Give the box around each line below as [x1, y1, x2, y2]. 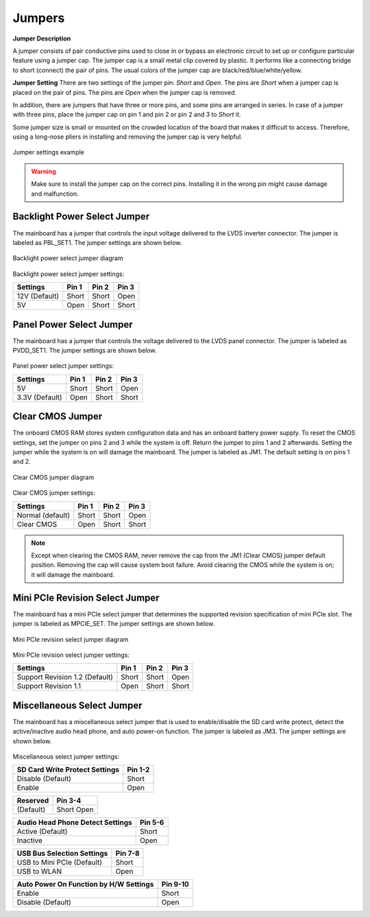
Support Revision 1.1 [16, 682, 82, 691]
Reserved [16, 796, 49, 806]
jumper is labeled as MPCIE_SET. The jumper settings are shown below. [12, 620, 215, 628]
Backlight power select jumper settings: [12, 270, 125, 278]
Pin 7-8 [115, 848, 140, 858]
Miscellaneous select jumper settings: [12, 752, 120, 761]
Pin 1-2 [127, 765, 150, 775]
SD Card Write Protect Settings [16, 765, 120, 775]
